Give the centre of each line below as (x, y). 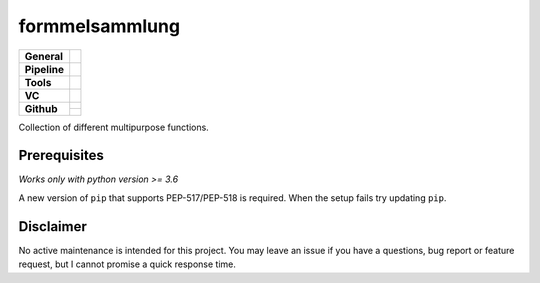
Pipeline (44, 69)
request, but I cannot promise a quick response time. (127, 264)
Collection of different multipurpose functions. (113, 127)
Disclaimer (52, 226)
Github (41, 108)
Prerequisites (61, 155)
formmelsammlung (99, 26)
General (44, 56)
